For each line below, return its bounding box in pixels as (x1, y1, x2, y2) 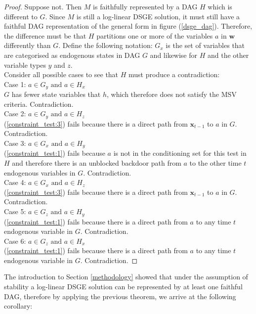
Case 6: (4, 235, 26, 246)
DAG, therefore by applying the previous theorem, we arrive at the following (4, 291, 236, 301)
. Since (45, 11, 65, 21)
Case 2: (4, 108, 26, 119)
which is (208, 1, 232, 11)
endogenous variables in (4, 167, 76, 178)
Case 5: (4, 206, 26, 217)
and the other (207, 49, 249, 60)
